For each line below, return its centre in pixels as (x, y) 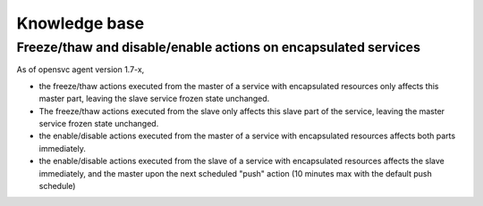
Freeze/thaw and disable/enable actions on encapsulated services (218, 47)
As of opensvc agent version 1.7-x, (80, 70)
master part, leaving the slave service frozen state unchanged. (154, 99)
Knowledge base (80, 23)
